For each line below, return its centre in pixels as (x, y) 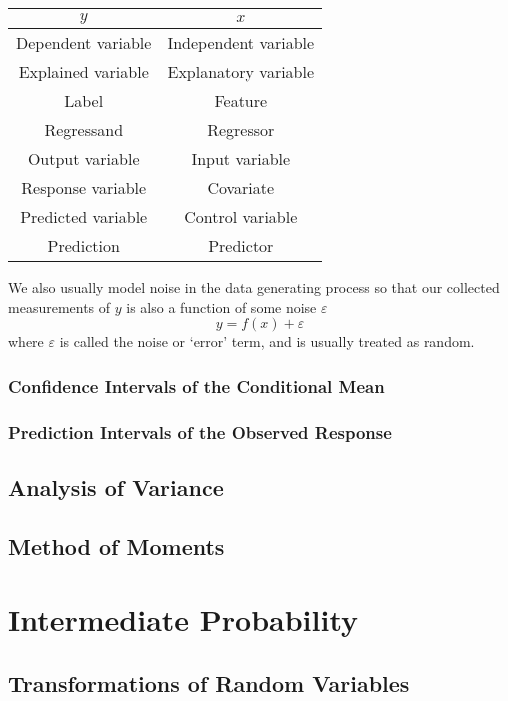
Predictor (241, 245)
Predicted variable (84, 216)
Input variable (241, 158)
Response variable (84, 187)
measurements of (59, 306)
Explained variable (83, 71)
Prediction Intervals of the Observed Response (200, 431)
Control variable (241, 216)
